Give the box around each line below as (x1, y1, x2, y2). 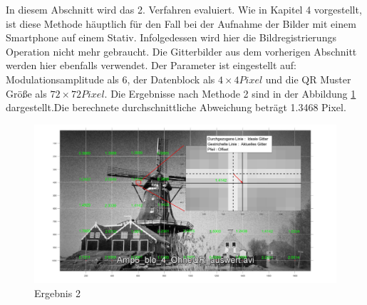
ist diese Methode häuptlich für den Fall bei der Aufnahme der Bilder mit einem (6, 16, 356, 31)
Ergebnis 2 (34, 285, 81, 300)
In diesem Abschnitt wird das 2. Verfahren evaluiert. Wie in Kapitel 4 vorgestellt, (6, 2, 362, 16)
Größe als (6, 86, 47, 100)
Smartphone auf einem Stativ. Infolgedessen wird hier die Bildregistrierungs (6, 30, 336, 45)
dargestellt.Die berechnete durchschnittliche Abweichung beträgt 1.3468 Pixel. (6, 100, 346, 115)
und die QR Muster (265, 71, 351, 86)
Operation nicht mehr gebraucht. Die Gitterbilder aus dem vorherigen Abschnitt (6, 43, 357, 58)
